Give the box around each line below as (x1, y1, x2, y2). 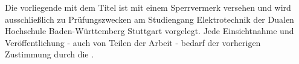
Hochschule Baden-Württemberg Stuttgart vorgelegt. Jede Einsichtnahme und (5, 25, 294, 37)
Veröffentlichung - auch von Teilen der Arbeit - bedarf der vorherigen (5, 36, 261, 48)
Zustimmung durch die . (5, 48, 94, 60)
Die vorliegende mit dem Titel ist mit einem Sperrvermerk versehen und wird (5, 1, 291, 13)
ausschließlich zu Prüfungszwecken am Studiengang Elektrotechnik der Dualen (5, 13, 294, 25)
